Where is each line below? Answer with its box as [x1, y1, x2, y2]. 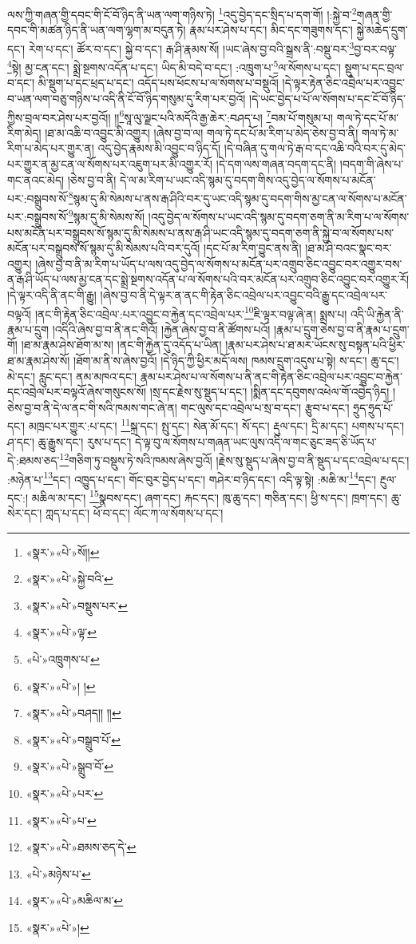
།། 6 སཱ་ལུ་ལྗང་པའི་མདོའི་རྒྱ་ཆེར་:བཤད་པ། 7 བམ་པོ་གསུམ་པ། [114, 106, 334, 125]
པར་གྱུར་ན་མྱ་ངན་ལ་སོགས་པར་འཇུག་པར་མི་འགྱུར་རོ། [7, 155, 213, 172]
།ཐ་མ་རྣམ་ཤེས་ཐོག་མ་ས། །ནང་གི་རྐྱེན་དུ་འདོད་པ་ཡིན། [21, 336, 222, 353]
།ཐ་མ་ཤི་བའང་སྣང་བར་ [305, 240, 392, 256]
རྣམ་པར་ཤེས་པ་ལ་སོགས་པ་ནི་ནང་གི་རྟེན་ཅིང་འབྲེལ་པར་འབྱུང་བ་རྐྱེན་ [140, 367, 403, 384]
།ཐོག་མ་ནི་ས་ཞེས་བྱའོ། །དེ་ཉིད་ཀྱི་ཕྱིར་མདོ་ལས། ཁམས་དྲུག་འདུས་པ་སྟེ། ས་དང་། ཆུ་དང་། [73, 352, 399, 369]
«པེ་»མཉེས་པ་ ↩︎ [26, 865, 91, 882]
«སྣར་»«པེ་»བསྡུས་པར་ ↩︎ [26, 597, 128, 613]
